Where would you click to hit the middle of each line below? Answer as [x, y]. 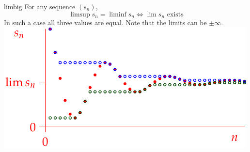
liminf [118, 14]
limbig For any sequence [40, 6]
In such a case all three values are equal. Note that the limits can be [105, 23]
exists [175, 14]
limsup [80, 14]
